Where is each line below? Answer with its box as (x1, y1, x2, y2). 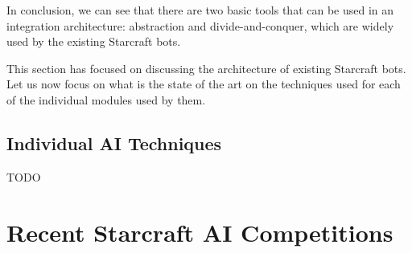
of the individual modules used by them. (6, 91, 206, 108)
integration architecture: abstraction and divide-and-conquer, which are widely (6, 17, 394, 34)
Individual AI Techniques (6, 130, 222, 155)
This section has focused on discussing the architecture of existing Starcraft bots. (6, 59, 406, 76)
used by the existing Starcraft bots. (6, 33, 181, 50)
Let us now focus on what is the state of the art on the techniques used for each (6, 75, 401, 92)
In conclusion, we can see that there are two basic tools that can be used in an (6, 2, 394, 18)
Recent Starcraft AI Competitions (6, 215, 393, 248)
